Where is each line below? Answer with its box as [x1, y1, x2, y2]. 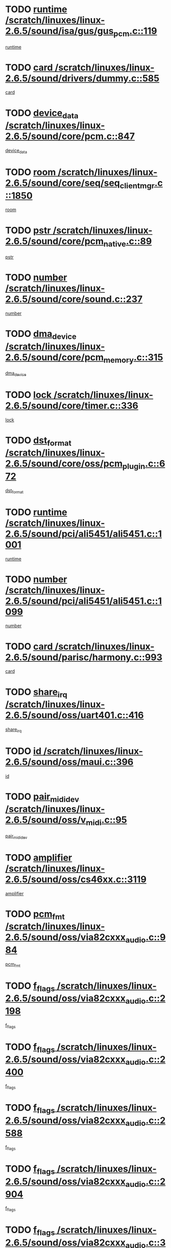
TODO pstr [5, 224, 51, 236]
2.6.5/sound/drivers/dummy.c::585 [5, 72, 159, 84]
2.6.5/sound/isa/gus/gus [5, 25, 114, 37]
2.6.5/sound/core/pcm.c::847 [5, 131, 135, 142]
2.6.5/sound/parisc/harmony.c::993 [5, 651, 163, 663]
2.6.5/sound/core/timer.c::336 [5, 400, 138, 411]
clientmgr [120, 181, 155, 190]
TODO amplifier [5, 852, 72, 863]
